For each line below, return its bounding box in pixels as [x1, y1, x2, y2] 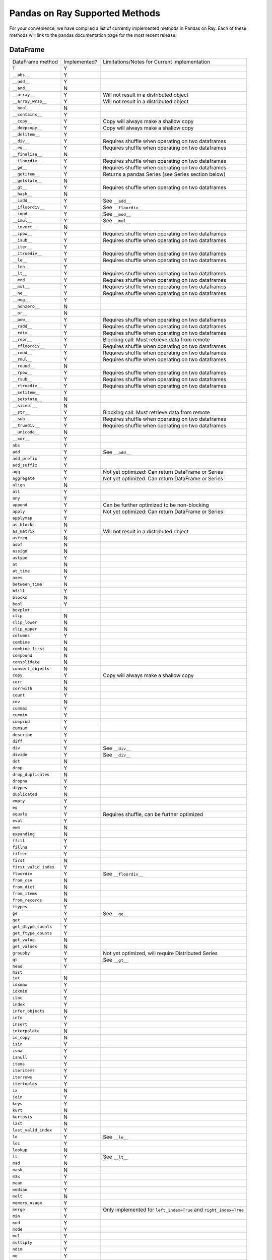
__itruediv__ [12, 251, 42, 257]
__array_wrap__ [12, 99, 47, 104]
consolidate [12, 659, 40, 665]
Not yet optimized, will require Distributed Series [103, 950, 218, 957]
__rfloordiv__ [12, 343, 45, 349]
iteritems [12, 1068, 35, 1074]
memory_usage [12, 1200, 42, 1206]
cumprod [12, 719, 30, 724]
